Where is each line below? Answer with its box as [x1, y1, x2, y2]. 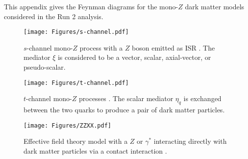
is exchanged [183, 93, 222, 104]
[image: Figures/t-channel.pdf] [24, 79, 129, 86]
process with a [79, 42, 123, 53]
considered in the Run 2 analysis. [4, 11, 103, 21]
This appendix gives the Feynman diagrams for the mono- [4, 1, 178, 11]
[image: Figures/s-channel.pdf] [24, 28, 129, 36]
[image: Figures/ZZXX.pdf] [24, 122, 111, 129]
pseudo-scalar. [24, 62, 66, 72]
